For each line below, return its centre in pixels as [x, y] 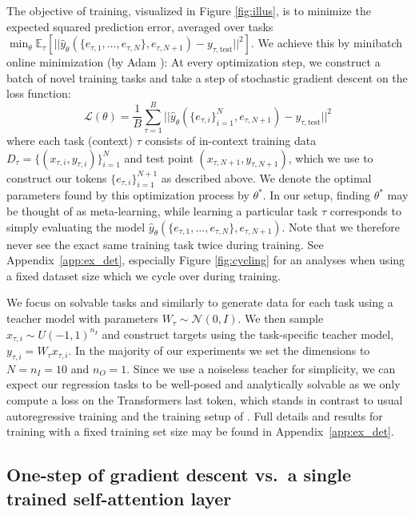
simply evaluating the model [76, 226]
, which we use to [331, 157]
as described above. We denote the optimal [266, 177]
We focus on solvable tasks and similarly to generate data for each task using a [200, 302]
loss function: [39, 93]
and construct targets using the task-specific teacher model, [248, 334]
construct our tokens [57, 177]
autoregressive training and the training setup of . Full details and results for [195, 415]
